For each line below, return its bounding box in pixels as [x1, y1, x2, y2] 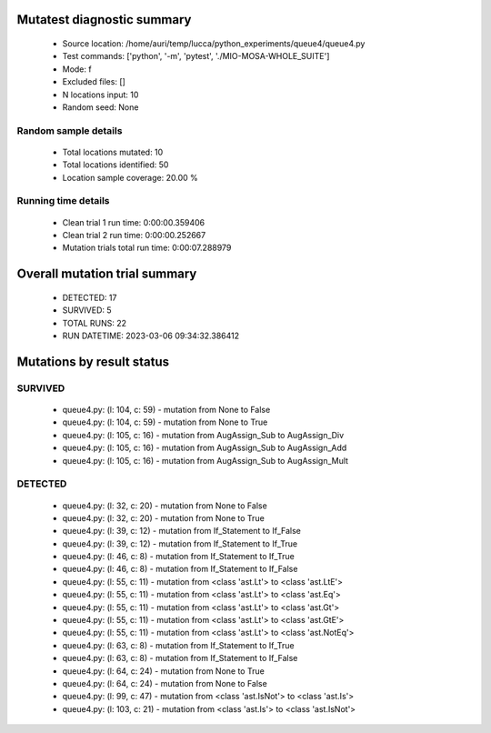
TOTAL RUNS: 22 [62, 317, 127, 328]
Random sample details [16, 124, 123, 136]
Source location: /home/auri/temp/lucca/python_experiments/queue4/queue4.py [62, 38, 366, 49]
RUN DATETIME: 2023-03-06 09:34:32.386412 [62, 330, 240, 341]
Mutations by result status [16, 354, 170, 369]
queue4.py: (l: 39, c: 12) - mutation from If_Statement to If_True [62, 537, 298, 549]
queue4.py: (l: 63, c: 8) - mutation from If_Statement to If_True [62, 639, 295, 650]
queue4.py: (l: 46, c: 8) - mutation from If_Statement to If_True [62, 551, 295, 562]
